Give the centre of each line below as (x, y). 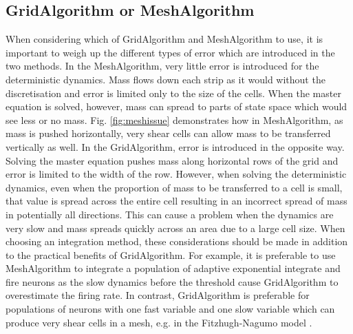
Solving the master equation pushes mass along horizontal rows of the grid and (172, 160)
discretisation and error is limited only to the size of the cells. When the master (173, 93)
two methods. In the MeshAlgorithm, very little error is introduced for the (162, 66)
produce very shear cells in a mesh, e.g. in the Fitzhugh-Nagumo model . (159, 322)
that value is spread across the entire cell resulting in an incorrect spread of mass (176, 201)
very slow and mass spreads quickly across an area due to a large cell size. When (175, 228)
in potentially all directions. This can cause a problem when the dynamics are (170, 214)
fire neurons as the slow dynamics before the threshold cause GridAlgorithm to (172, 281)
